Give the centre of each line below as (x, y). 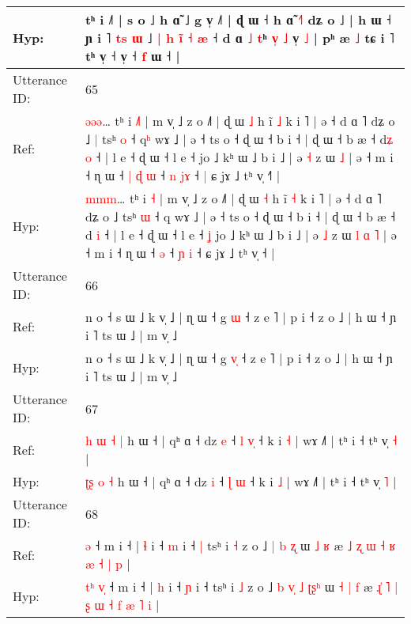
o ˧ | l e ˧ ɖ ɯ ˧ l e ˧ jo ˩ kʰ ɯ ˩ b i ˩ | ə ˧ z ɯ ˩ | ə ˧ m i (239, 157)
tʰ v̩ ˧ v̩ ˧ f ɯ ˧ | (132, 56)
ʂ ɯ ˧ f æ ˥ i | (122, 605)
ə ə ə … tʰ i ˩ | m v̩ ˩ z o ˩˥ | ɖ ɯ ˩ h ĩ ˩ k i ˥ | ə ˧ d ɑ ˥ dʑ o (240, 121)
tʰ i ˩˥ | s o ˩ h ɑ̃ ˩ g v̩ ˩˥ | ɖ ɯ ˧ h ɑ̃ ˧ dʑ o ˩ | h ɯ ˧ (238, 19)
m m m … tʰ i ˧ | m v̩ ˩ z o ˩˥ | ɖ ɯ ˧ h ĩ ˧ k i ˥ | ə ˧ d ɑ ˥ (233, 198)
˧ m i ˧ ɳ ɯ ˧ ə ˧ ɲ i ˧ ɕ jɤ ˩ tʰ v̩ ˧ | (180, 253)
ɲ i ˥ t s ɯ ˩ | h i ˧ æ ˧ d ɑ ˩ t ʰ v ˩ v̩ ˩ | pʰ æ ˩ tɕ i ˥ (239, 38)
